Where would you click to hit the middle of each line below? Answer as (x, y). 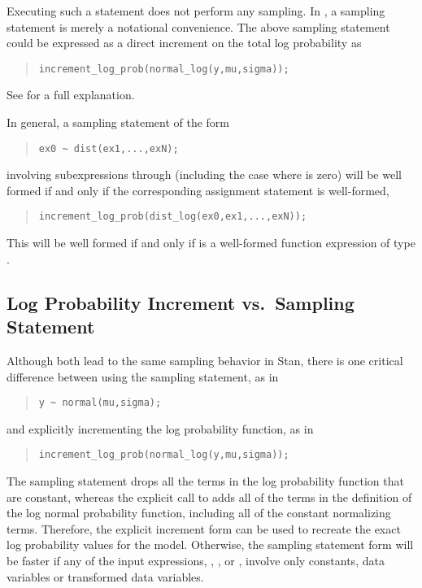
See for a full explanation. (71, 95)
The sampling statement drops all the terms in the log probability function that (205, 481)
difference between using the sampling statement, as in (143, 376)
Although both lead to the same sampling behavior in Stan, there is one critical (205, 360)
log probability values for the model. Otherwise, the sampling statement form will (210, 544)
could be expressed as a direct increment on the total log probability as (184, 43)
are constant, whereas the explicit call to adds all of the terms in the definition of (209, 497)
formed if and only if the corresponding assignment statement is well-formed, (198, 190)
